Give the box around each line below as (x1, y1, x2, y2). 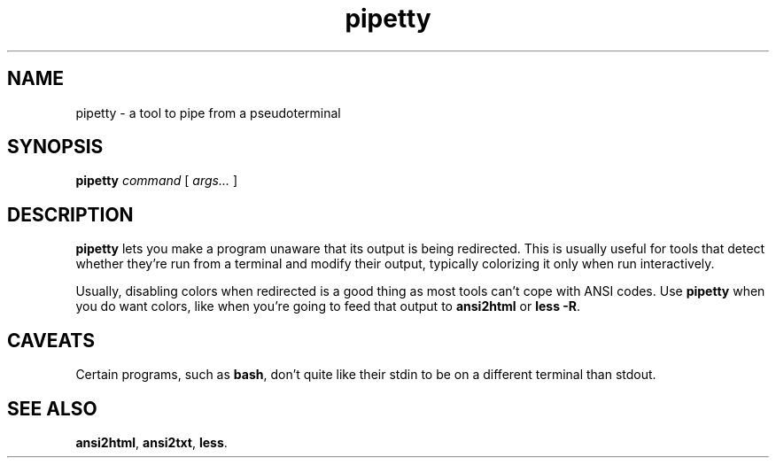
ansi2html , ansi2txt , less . (75, 434, 228, 450)
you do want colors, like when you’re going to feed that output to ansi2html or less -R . (75, 298, 581, 314)
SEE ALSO (7, 397, 97, 420)
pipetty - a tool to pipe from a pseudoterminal (75, 105, 341, 120)
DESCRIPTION (7, 203, 134, 226)
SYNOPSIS (7, 136, 104, 159)
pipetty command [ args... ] (75, 173, 238, 189)
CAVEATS (7, 329, 95, 352)
